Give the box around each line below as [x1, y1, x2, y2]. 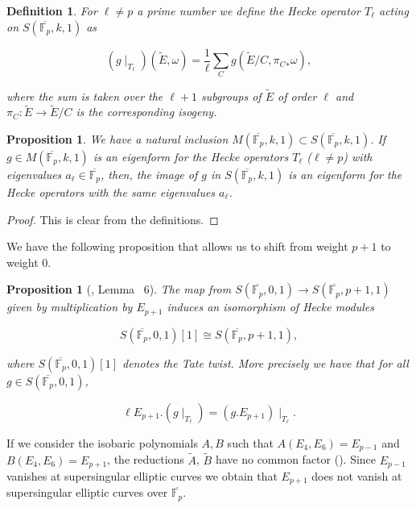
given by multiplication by [6, 298, 133, 315]
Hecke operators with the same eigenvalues [6, 184, 216, 201]
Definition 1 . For [6, 2, 97, 19]
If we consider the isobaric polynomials [6, 434, 198, 451]
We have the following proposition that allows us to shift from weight [6, 238, 348, 255]
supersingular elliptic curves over [6, 484, 168, 501]
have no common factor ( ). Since [215, 451, 377, 468]
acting [379, 2, 409, 19]
